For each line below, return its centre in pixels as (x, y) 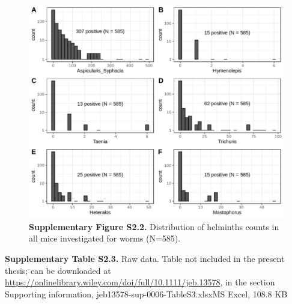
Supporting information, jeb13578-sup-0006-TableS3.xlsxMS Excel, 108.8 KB (146, 293)
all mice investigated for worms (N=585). (105, 238)
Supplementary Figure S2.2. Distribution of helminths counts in (154, 226)
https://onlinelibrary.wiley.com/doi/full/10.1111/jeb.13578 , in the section (140, 282)
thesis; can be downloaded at (58, 270)
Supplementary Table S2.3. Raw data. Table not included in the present (145, 259)
